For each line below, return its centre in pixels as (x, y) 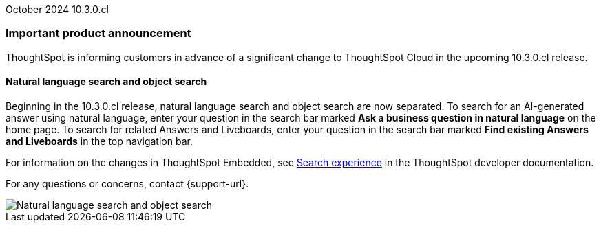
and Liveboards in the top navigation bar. (99, 141)
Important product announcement (98, 33)
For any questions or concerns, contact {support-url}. (127, 183)
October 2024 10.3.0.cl (57, 9)
